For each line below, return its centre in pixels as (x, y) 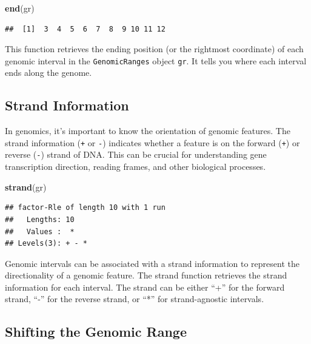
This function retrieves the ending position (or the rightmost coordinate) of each (154, 49)
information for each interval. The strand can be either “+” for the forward (145, 287)
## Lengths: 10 (40, 219)
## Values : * (40, 231)
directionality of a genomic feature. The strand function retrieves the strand (146, 275)
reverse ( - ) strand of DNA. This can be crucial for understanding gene (136, 154)
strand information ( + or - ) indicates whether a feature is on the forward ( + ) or (152, 142)
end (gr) (20, 8)
